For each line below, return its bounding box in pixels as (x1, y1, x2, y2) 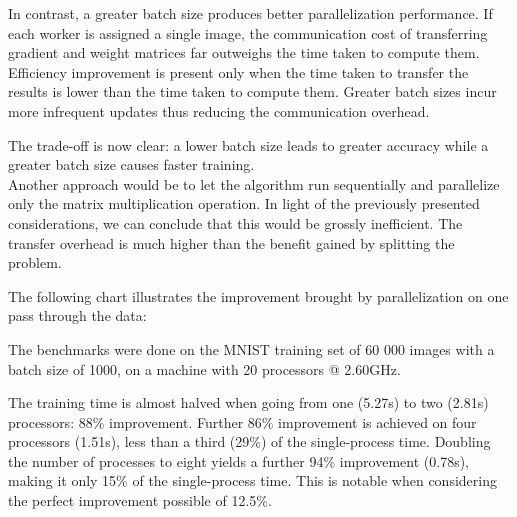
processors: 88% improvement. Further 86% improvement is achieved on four (8, 411, 477, 432)
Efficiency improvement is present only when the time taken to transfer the (8, 61, 469, 82)
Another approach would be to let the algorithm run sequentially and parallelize (8, 173, 500, 194)
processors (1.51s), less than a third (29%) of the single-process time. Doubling (8, 431, 491, 452)
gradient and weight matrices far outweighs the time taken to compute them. (8, 42, 480, 63)
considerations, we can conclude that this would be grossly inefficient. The (8, 212, 463, 233)
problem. (8, 252, 62, 273)
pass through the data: (8, 305, 147, 326)
